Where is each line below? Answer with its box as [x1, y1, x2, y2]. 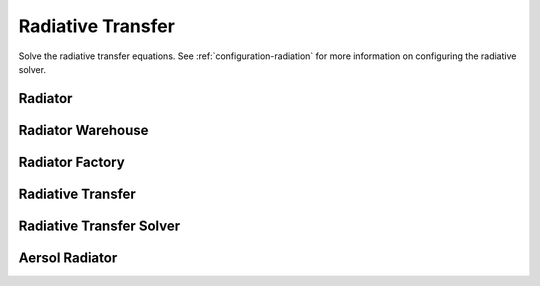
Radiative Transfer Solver [18, 217, 180, 234]
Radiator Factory [18, 153, 125, 170]
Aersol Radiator [18, 249, 118, 266]
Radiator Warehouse [18, 121, 149, 139]
